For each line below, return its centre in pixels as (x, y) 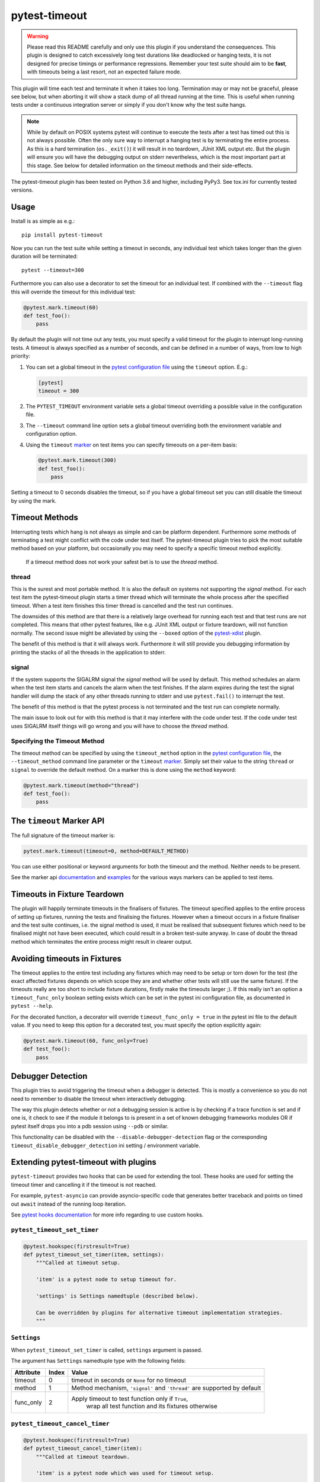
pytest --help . (32, 1006)
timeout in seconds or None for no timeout (129, 1380)
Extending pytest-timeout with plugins (84, 1162)
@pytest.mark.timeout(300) (77, 460)
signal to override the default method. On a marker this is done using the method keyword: (124, 769)
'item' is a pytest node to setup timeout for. (106, 1280)
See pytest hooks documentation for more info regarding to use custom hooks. (107, 1215)
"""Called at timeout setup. (78, 1263)
